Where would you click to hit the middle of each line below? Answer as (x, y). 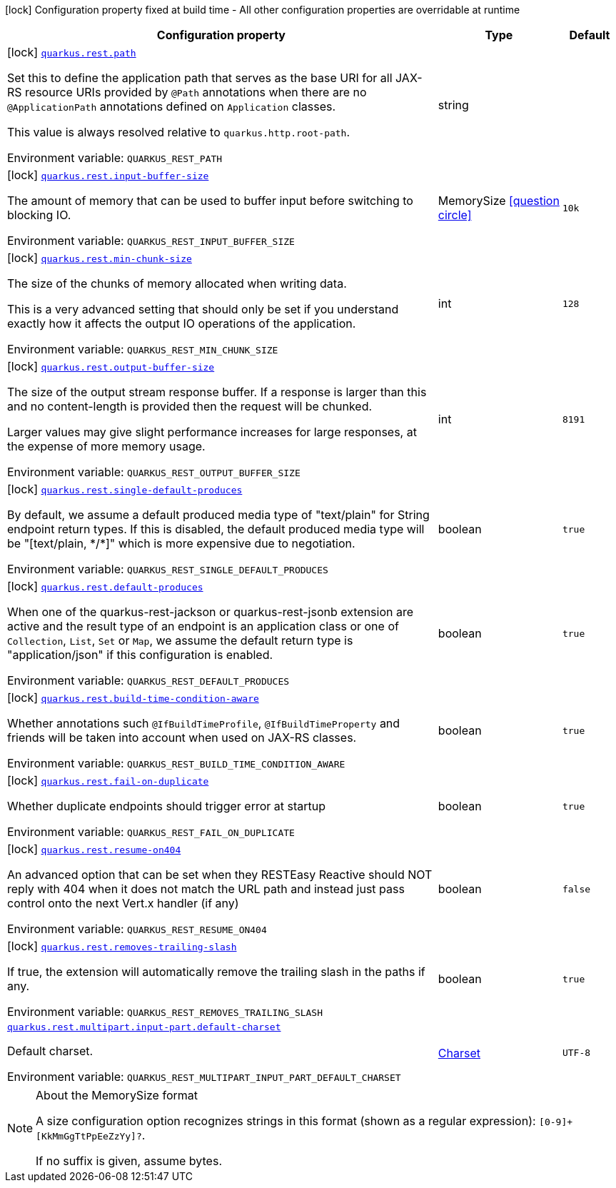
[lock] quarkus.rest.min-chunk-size (100, 258)
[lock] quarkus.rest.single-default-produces (125, 489)
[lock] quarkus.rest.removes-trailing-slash (122, 946)
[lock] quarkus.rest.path (72, 52)
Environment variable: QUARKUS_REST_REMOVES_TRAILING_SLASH (165, 1012)
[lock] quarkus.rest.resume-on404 (94, 849)
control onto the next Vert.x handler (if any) (123, 903)
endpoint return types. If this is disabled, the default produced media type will (216, 529)
